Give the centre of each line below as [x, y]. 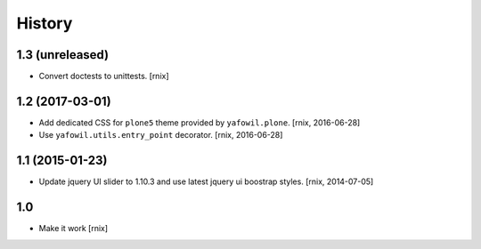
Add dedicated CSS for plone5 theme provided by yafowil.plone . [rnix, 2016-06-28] [200, 122]
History [45, 23]
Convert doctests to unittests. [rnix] [104, 76]
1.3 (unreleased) [63, 55]
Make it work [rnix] [73, 229]
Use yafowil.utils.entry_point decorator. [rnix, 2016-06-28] [161, 135]
